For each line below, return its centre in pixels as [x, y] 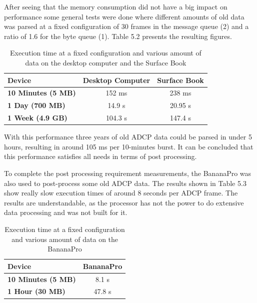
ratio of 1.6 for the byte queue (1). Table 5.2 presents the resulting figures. [118, 36]
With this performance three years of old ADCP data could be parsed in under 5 [128, 137]
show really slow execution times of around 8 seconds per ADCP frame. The [121, 193]
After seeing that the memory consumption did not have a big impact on [116, 6]
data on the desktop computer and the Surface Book [106, 62]
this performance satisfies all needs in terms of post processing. [100, 156]
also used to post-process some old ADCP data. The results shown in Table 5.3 [125, 183]
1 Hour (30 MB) [36, 291]
